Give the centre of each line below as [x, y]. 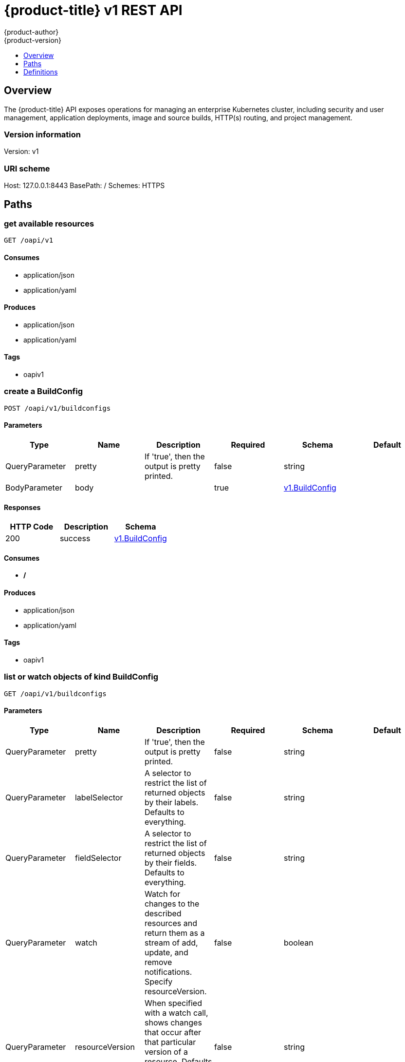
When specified [173, 1003]
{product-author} [31, 32]
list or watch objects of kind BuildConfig [81, 677]
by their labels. [171, 802]
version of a [166, 1052]
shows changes [173, 1022]
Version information [42, 134]
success [75, 539]
